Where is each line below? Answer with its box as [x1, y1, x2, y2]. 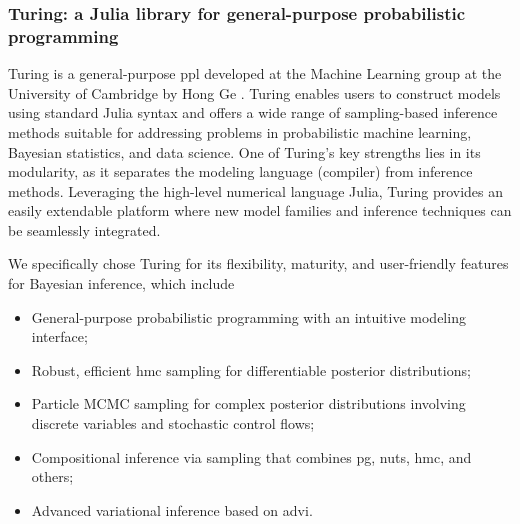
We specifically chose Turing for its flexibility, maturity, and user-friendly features [8, 253, 509, 274]
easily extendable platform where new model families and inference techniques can [8, 200, 512, 221]
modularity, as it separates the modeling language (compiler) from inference [8, 161, 473, 182]
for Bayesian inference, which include [8, 273, 235, 294]
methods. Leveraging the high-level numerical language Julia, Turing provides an [8, 180, 504, 201]
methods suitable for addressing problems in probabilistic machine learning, [8, 121, 472, 142]
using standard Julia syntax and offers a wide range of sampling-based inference [8, 102, 498, 123]
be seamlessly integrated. [8, 219, 161, 240]
